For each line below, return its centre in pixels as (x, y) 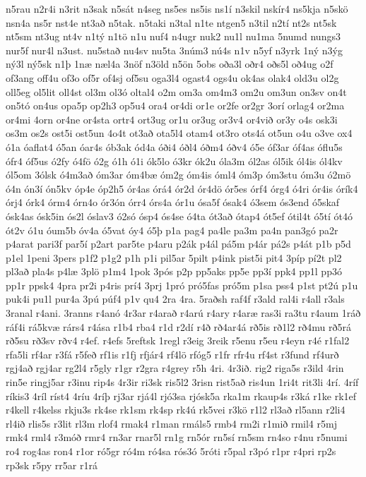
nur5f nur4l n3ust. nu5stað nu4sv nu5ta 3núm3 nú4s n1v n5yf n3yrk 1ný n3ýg (174, 50)
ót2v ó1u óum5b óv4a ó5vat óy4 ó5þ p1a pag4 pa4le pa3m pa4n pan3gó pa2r (172, 230)
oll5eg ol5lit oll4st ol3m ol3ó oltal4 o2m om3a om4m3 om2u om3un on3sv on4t (176, 91)
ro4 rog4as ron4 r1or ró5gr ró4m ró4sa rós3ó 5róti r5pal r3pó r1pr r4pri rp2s (171, 451)
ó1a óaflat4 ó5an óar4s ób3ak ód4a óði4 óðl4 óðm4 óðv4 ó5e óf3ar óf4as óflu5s (174, 146)
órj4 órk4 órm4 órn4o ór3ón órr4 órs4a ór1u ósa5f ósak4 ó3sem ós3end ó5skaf (173, 202)
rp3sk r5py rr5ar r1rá (52, 465)
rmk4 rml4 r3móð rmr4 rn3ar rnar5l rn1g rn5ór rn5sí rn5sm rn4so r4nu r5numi (177, 437)
